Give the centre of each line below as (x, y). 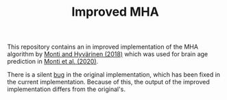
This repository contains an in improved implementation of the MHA (103, 47)
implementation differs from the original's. (66, 89)
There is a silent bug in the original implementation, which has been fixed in (114, 75)
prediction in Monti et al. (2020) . (53, 62)
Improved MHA (115, 12)
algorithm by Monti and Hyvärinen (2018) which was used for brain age (108, 54)
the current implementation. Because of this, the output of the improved (109, 82)
